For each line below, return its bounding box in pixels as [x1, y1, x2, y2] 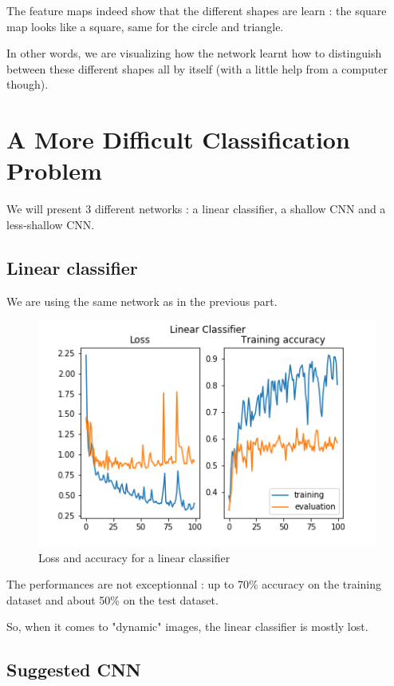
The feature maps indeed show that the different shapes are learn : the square [6, 2, 387, 18]
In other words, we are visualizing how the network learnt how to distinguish [6, 45, 382, 61]
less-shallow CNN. [6, 216, 95, 232]
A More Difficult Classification [6, 123, 350, 156]
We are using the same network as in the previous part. [6, 292, 278, 309]
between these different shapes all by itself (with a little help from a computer [6, 60, 388, 77]
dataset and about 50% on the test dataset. [6, 591, 219, 608]
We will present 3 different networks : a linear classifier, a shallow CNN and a [6, 200, 386, 217]
